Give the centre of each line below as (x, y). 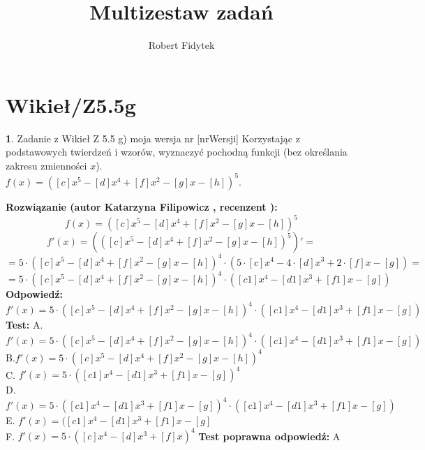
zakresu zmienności (46, 165)
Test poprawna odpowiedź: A (269, 436)
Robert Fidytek (181, 45)
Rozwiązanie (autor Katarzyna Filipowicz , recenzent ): (142, 206)
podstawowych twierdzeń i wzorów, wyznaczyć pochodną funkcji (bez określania (177, 152)
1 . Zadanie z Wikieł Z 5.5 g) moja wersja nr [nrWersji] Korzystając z (153, 138)
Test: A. (24, 325)
